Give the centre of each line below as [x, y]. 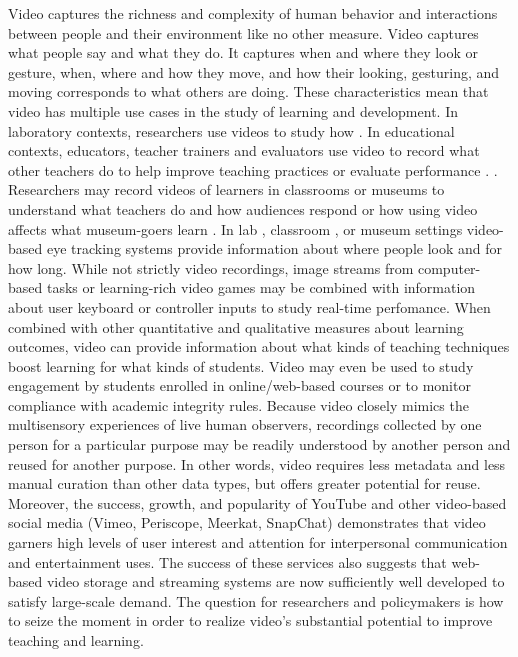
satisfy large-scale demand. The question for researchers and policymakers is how [256, 600]
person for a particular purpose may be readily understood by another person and [259, 444]
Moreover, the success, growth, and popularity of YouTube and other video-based [257, 502]
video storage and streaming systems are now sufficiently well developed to [275, 581]
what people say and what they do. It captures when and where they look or [243, 52]
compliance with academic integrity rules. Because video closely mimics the [238, 404]
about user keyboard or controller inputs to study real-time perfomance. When [249, 306]
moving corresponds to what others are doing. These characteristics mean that [248, 91]
